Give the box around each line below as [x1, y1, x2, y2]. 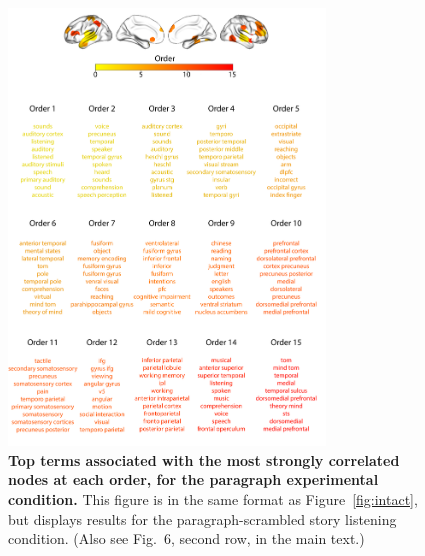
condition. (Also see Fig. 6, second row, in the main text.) [8, 528, 365, 549]
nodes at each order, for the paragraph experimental [8, 469, 379, 490]
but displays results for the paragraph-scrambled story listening [8, 508, 397, 529]
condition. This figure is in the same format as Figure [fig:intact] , [8, 489, 418, 510]
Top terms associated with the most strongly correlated [8, 449, 400, 470]
